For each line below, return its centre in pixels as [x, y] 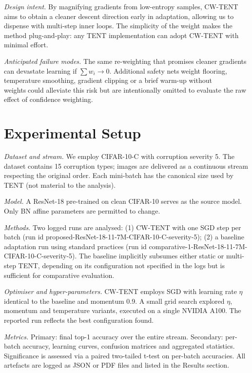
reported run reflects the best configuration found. [79, 320]
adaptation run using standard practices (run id [75, 246]
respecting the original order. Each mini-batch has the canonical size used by [119, 175]
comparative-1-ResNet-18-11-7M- [198, 246]
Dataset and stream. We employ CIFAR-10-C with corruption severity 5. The [119, 156]
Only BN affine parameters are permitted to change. [82, 211]
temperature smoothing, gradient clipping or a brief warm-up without [108, 80]
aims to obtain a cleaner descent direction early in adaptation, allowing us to [119, 16]
